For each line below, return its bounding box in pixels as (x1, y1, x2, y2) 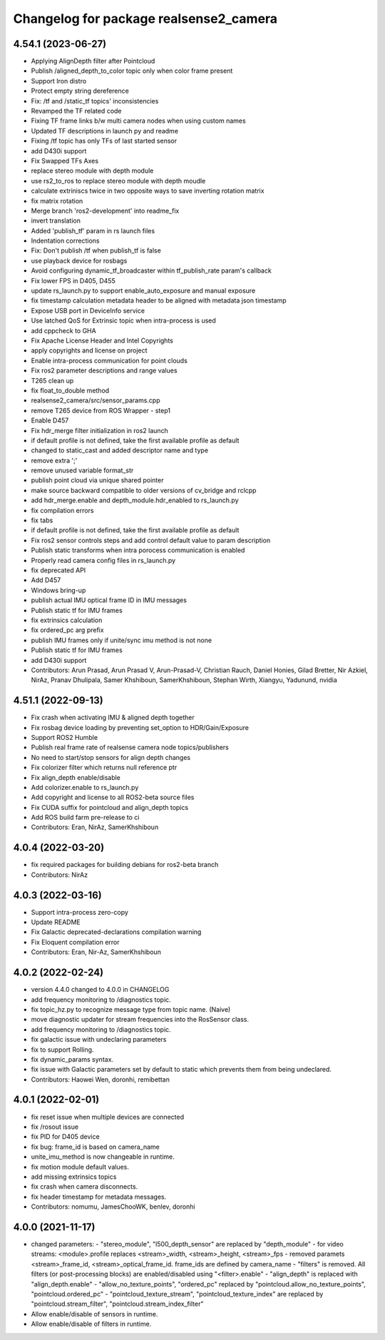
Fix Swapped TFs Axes (31, 156, 99, 165)
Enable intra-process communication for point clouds (31, 356, 188, 365)
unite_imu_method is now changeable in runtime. (31, 1152, 175, 1161)
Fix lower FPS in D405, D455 (31, 276, 115, 285)
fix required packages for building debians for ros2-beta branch (31, 861, 219, 869)
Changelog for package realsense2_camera (13, 11, 278, 26)
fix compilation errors (31, 506, 94, 514)
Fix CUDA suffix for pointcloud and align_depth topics (31, 803, 189, 811)
